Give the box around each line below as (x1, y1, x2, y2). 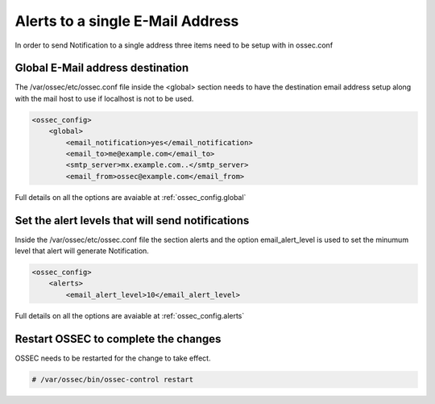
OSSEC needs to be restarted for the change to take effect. (14, 353, 211, 363)
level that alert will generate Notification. (14, 246, 149, 256)
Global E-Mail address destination (14, 61, 189, 75)
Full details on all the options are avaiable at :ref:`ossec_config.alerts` (14, 310, 245, 320)
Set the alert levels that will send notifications (14, 214, 250, 227)
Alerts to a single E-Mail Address (14, 12, 239, 30)
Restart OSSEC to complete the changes (14, 331, 222, 346)
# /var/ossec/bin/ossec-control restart (31, 375, 193, 384)
